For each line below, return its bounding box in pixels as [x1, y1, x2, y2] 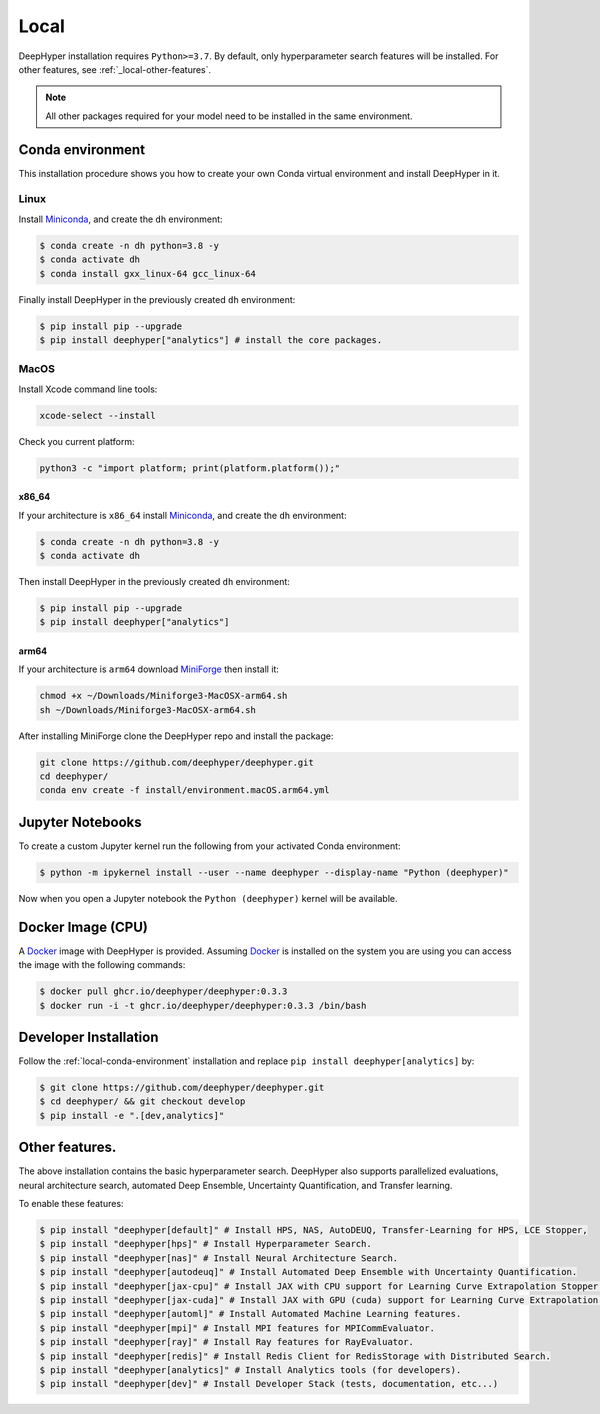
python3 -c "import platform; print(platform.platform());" [39, 462, 341, 474]
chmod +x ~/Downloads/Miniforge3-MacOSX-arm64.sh [39, 690, 288, 702]
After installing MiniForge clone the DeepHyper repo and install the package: [18, 730, 334, 742]
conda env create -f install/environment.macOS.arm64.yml [39, 785, 330, 796]
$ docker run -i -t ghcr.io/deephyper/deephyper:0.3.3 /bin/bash [39, 1000, 367, 1011]
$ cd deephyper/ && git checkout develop [39, 1096, 246, 1107]
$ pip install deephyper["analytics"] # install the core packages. [39, 334, 383, 345]
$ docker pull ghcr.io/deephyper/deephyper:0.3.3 [39, 986, 288, 997]
